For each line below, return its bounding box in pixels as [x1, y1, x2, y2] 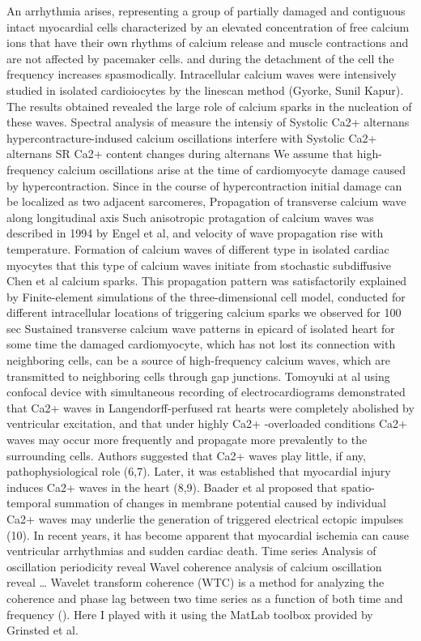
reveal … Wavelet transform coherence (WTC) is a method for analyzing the [6, 574, 385, 591]
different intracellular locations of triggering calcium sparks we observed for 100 [6, 304, 402, 321]
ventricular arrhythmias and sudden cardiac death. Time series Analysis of [6, 542, 376, 559]
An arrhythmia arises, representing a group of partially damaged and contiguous [6, 2, 406, 19]
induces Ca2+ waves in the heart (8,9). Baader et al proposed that [6, 478, 338, 495]
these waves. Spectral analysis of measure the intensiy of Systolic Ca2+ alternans [6, 113, 410, 130]
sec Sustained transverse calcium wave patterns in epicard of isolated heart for [6, 319, 395, 336]
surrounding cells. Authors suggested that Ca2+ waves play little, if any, [6, 447, 366, 464]
